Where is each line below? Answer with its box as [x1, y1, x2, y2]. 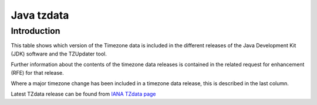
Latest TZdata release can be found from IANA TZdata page [11, 90, 156, 97]
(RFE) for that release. [11, 69, 64, 76]
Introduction [11, 26, 60, 36]
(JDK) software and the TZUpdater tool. [11, 50, 107, 57]
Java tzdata [11, 9, 69, 22]
